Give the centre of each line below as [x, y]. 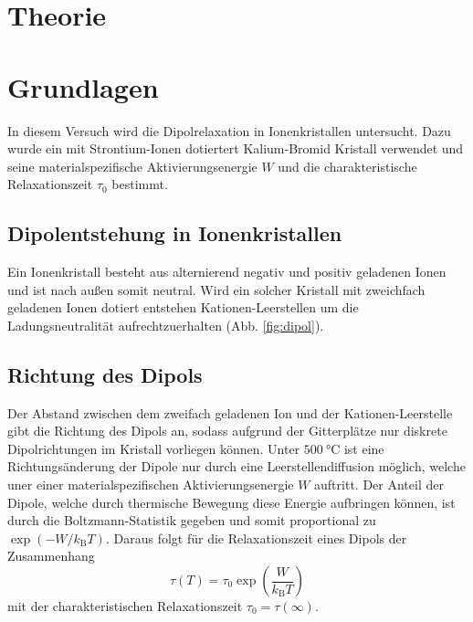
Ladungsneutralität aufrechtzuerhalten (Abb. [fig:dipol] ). [166, 325]
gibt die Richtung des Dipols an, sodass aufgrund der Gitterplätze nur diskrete [227, 431]
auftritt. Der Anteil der [379, 485]
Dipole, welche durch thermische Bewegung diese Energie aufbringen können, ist [231, 502]
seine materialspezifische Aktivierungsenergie [132, 166]
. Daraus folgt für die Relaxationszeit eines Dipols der [256, 538]
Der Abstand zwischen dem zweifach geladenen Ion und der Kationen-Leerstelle [230, 412]
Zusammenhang [51, 556]
